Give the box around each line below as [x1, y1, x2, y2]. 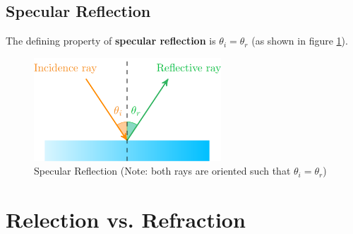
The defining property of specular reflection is [6, 33, 216, 48]
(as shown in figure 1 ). [251, 33, 348, 48]
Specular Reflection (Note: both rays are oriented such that [34, 163, 291, 178]
